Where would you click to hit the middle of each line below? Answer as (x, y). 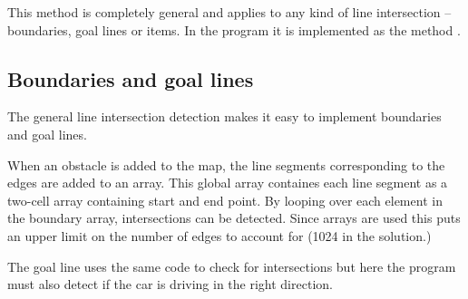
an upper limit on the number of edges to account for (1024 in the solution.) (219, 235)
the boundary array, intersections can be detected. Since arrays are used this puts (234, 218)
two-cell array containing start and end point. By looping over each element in (225, 200)
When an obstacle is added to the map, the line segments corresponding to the (226, 164)
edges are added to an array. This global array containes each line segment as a (228, 183)
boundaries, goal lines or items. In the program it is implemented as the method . (234, 29)
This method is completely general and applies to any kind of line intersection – (229, 12)
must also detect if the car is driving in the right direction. (170, 284)
